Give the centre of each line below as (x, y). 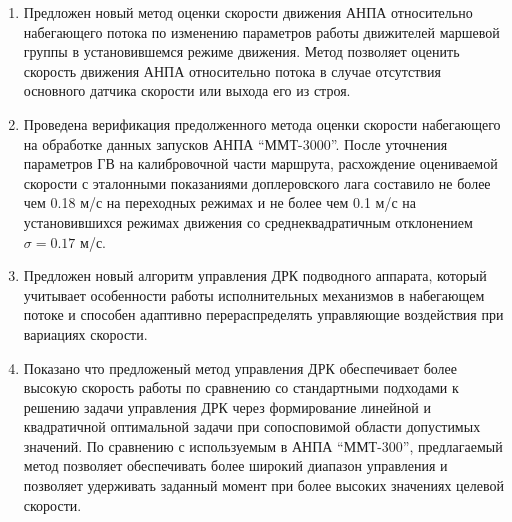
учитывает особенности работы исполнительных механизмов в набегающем (254, 294)
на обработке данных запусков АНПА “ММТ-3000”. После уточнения (235, 143)
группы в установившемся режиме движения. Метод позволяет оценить (241, 51)
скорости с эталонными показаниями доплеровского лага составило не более (257, 182)
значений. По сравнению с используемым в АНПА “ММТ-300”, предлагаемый (263, 445)
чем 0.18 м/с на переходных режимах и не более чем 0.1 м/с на (220, 202)
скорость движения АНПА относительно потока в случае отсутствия (232, 70)
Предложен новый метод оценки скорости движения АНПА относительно (248, 12)
